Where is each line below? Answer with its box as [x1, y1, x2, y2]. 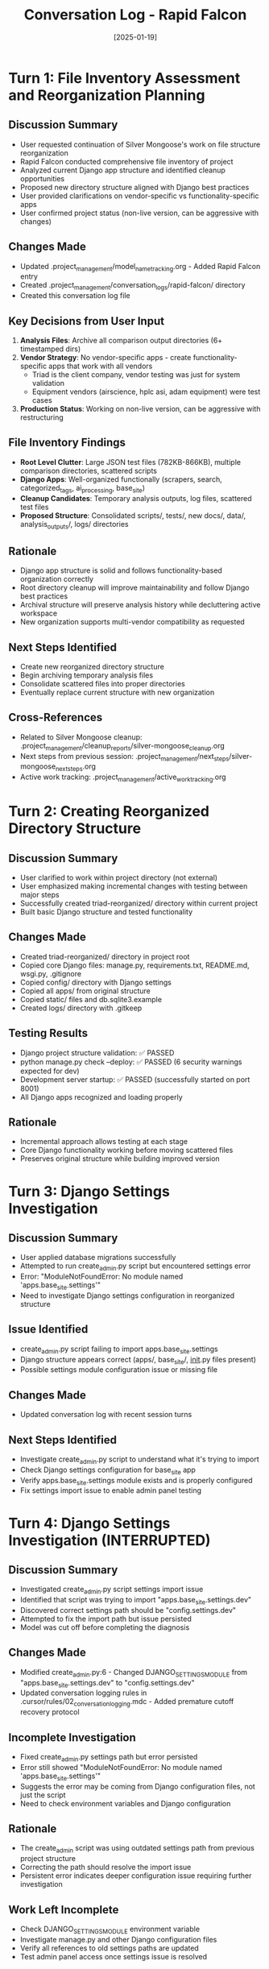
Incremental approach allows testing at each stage [19, 1137, 188, 1146]
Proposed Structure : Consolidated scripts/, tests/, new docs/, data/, [19, 510, 246, 520]
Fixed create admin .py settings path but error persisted [19, 1752, 198, 1764]
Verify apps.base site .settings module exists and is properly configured [19, 1475, 253, 1487]
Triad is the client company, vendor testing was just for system [31, 369, 241, 379]
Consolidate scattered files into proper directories [19, 679, 185, 688]
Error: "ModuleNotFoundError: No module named [19, 1271, 184, 1282]
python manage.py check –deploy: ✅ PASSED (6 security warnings [19, 1057, 242, 1067]
